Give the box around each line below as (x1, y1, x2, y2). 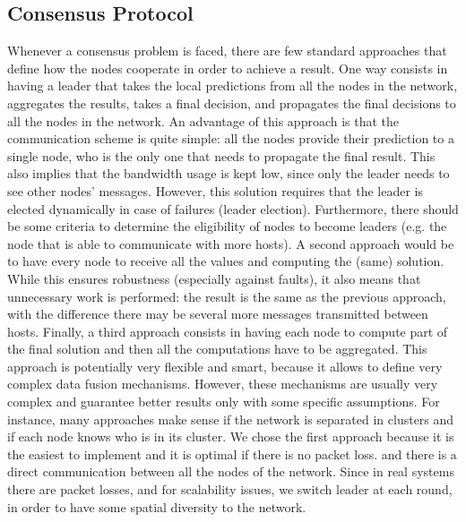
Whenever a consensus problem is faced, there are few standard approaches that (7, 41, 447, 60)
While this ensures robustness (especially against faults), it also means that (7, 269, 421, 287)
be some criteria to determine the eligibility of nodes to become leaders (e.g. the (7, 217, 447, 235)
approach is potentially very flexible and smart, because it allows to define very (7, 356, 443, 375)
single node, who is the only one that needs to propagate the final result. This (7, 146, 436, 165)
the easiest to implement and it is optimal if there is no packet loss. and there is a (7, 444, 457, 463)
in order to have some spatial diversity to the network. (7, 497, 306, 516)
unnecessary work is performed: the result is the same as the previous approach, (7, 287, 446, 305)
